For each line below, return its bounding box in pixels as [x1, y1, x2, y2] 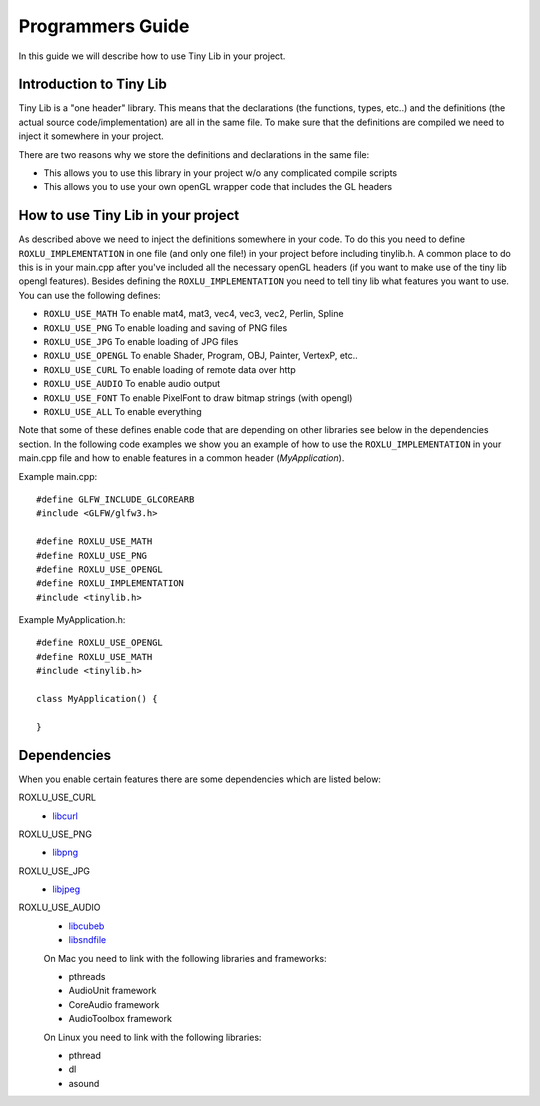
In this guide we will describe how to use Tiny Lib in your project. [18, 50, 286, 62]
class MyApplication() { [36, 693, 158, 705]
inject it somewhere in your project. [18, 130, 164, 142]
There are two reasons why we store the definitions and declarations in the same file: [18, 148, 370, 160]
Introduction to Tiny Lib [18, 76, 167, 93]
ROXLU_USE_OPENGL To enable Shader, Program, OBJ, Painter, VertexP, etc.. [43, 350, 359, 362]
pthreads [68, 971, 106, 983]
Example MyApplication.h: [18, 614, 126, 626]
